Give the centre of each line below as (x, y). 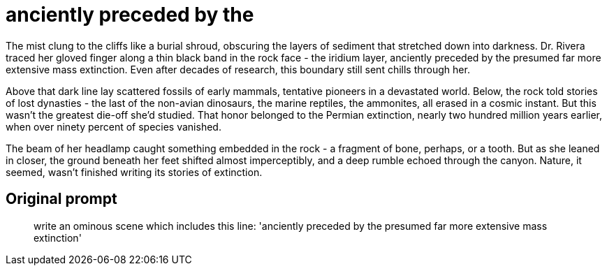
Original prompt (61, 199)
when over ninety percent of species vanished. (114, 126)
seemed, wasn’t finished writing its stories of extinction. (134, 172)
